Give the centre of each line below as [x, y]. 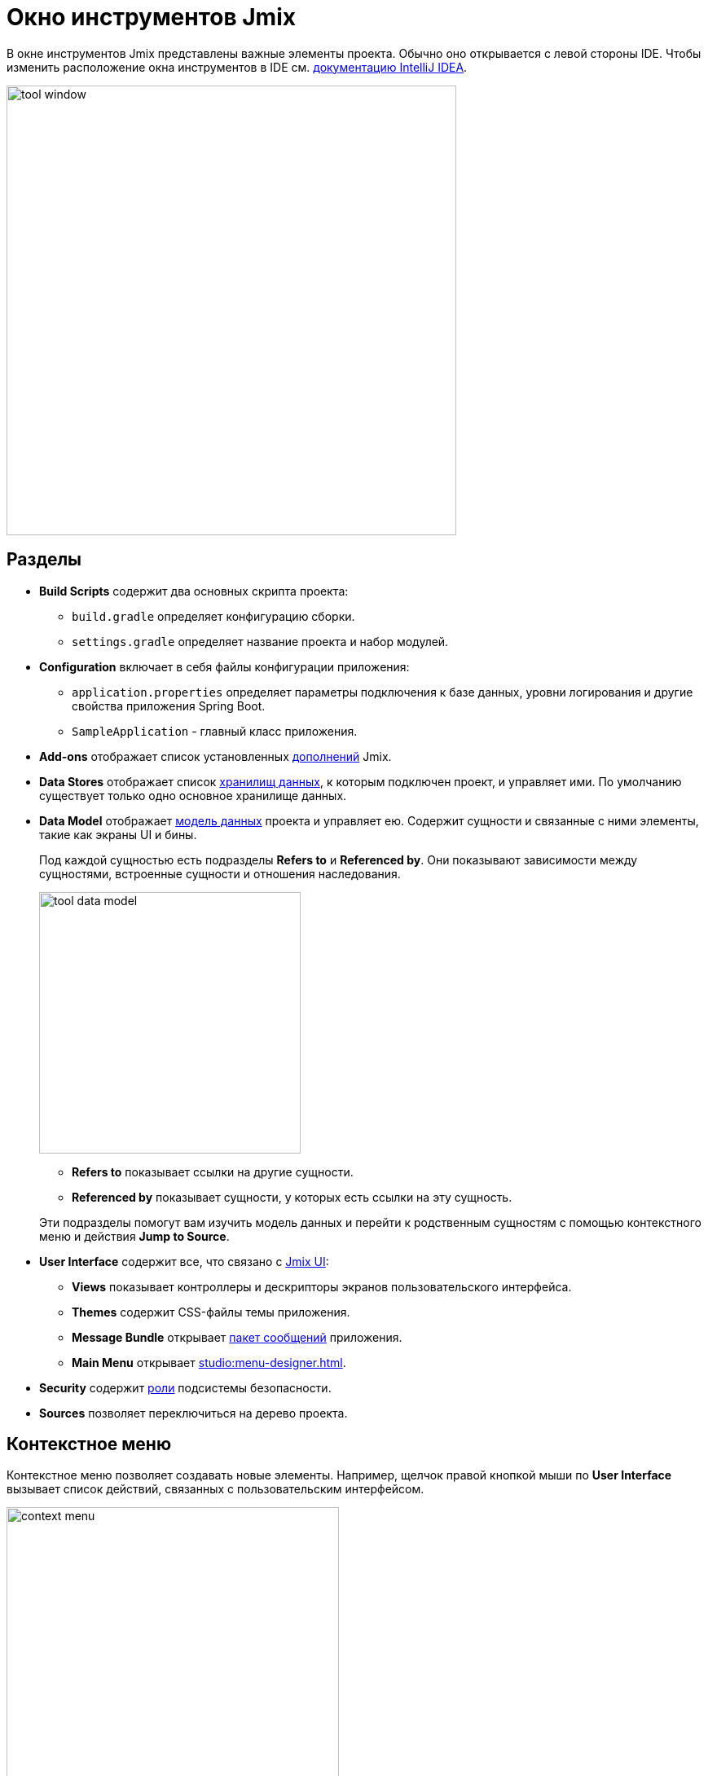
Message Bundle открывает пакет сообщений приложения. [237, 1337]
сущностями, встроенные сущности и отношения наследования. [220, 873]
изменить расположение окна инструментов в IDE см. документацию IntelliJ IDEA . [237, 67]
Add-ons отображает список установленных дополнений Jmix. [215, 756]
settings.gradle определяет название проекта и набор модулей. [260, 641]
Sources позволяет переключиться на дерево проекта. [193, 1413]
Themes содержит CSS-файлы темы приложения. [211, 1312]
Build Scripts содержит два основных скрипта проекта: [194, 591]
